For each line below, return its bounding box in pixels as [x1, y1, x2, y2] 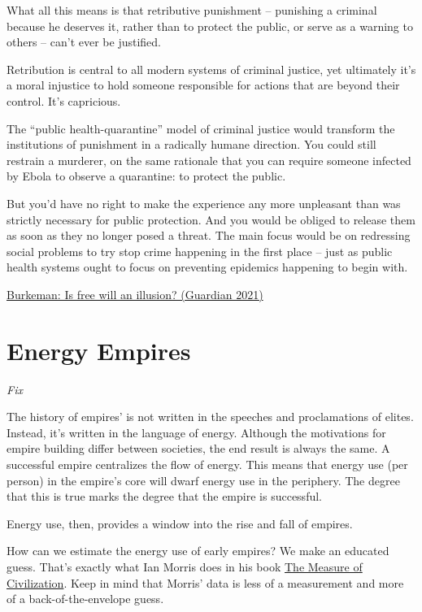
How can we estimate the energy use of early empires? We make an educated [7, 542, 389, 559]
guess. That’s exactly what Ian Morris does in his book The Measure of [7, 558, 363, 575]
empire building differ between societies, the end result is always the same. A [7, 440, 390, 457]
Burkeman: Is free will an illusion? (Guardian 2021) [7, 285, 263, 302]
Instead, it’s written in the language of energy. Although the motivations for [7, 423, 386, 441]
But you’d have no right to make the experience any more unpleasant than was [7, 194, 401, 211]
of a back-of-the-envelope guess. [7, 590, 164, 607]
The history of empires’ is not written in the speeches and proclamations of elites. [7, 408, 414, 425]
